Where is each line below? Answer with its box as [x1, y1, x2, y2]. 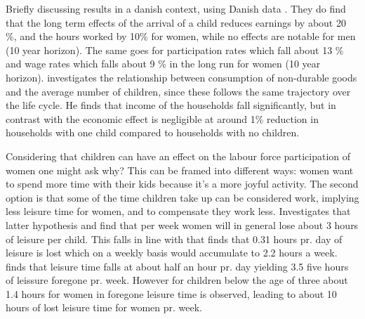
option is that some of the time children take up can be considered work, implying [6, 190, 359, 204]
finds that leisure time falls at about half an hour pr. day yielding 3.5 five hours [6, 259, 349, 273]
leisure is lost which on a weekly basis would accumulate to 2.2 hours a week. [6, 245, 338, 260]
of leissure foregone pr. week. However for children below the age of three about [6, 273, 348, 287]
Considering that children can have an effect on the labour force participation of [6, 148, 351, 163]
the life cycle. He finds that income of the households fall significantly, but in [6, 98, 336, 112]
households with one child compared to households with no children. [6, 125, 300, 140]
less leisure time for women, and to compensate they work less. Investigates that [6, 204, 351, 219]
